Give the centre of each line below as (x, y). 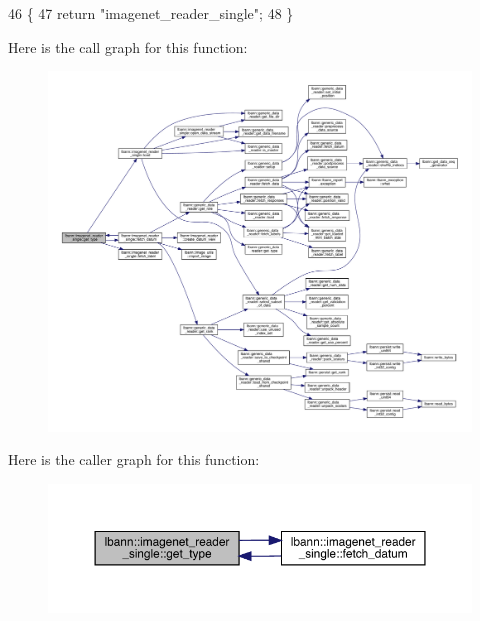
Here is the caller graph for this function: (134, 459)
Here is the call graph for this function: (128, 46)
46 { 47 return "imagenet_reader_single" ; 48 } (151, 13)
